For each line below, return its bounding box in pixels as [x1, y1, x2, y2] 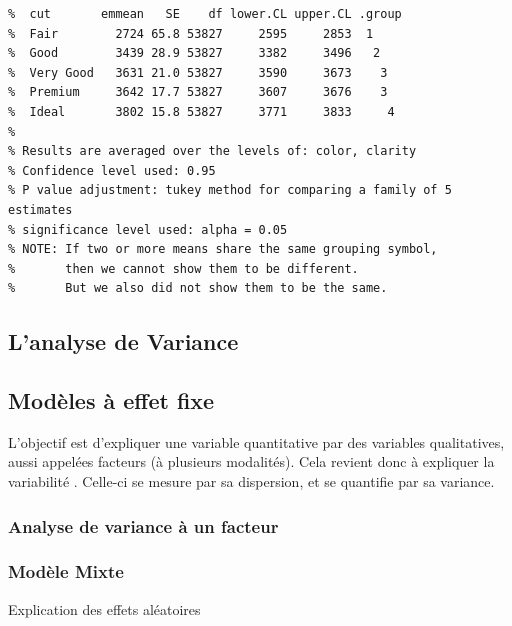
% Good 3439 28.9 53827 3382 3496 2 [8, 46, 381, 61]
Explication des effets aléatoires [8, 598, 201, 619]
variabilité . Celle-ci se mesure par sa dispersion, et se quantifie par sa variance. [8, 471, 495, 492]
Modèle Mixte [8, 559, 124, 584]
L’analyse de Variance [8, 326, 239, 357]
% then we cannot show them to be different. [8, 261, 359, 276]
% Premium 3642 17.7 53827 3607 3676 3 [8, 85, 388, 100]
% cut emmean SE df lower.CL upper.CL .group [8, 7, 402, 21]
